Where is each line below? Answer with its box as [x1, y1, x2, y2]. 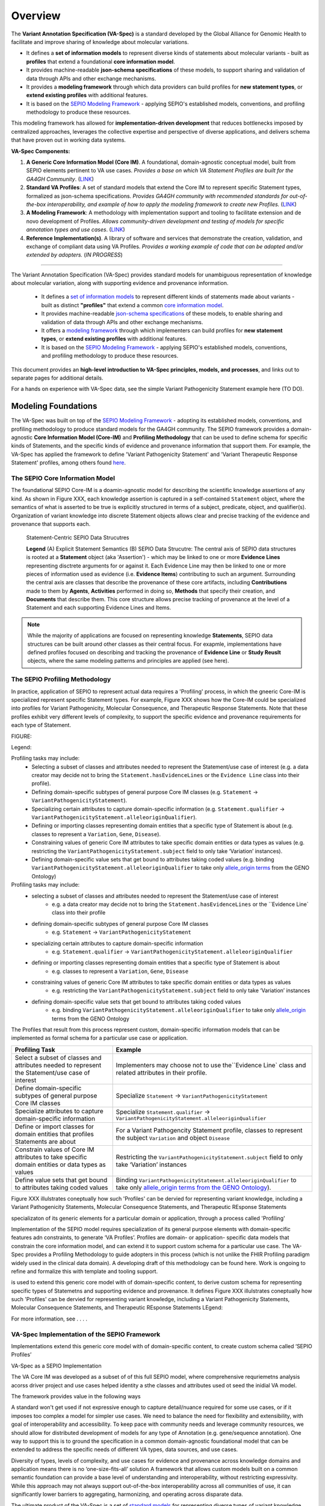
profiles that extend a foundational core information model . [26, 58, 176, 65]
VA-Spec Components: [11, 148, 70, 155]
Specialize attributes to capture [14, 1107, 104, 1115]
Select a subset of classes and [14, 1053, 102, 1061]
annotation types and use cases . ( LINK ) [26, 226, 126, 233]
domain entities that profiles [14, 1129, 94, 1138]
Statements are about [14, 1137, 76, 1146]
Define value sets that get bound [14, 1175, 108, 1184]
